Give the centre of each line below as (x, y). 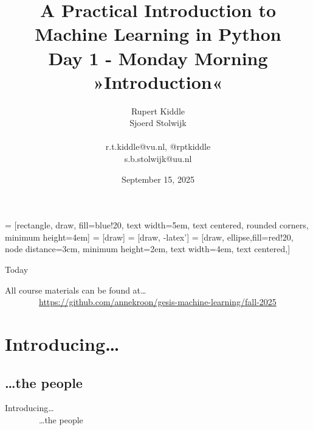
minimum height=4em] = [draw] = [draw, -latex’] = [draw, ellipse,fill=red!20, (149, 237)
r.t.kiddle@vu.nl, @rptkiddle (158, 146)
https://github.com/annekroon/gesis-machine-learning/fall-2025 (158, 302)
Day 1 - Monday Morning (158, 58)
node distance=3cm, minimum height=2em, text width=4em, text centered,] (148, 249)
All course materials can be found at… (76, 290)
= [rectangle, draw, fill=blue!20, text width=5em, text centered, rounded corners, (157, 225)
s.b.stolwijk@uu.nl (158, 159)
